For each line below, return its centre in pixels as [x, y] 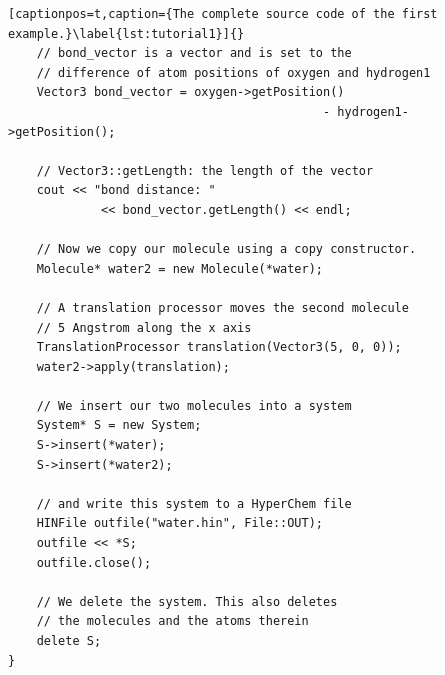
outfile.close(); [94, 562]
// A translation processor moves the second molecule [222, 307]
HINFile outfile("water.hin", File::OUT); [179, 523]
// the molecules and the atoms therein [172, 621]
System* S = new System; [119, 425]
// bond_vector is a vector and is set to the [194, 53]
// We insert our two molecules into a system [194, 405]
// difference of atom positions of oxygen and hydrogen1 [233, 72]
